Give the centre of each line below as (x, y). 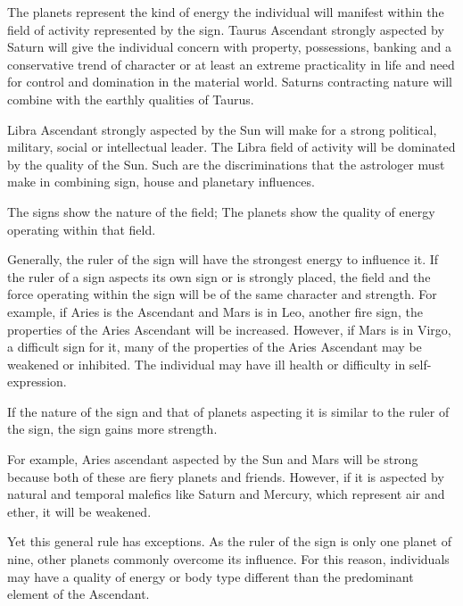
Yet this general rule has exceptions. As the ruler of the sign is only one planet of (229, 541)
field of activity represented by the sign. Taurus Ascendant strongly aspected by (226, 29)
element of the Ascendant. (79, 594)
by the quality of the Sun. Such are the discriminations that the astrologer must (226, 164)
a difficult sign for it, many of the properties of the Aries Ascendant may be (215, 347)
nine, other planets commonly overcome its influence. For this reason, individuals (228, 559)
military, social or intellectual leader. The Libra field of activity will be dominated (231, 147)
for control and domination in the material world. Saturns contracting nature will (230, 82)
